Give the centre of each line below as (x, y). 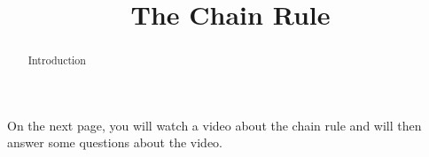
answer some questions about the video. (115, 142)
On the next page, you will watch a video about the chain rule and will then (214, 125)
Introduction (57, 60)
